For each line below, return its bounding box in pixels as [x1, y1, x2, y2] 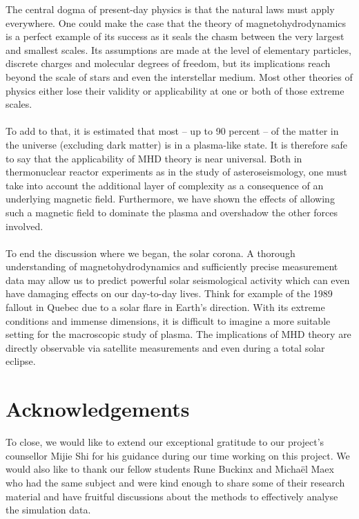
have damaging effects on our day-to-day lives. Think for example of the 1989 [6, 286, 333, 301]
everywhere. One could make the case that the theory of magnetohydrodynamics [6, 15, 347, 30]
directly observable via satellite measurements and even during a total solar [6, 340, 325, 355]
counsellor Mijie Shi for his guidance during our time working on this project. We [6, 448, 350, 462]
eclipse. [6, 354, 36, 368]
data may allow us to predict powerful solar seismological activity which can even [6, 272, 350, 287]
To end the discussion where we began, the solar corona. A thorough [6, 245, 295, 260]
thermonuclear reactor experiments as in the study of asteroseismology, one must [6, 164, 348, 179]
